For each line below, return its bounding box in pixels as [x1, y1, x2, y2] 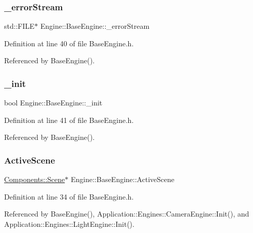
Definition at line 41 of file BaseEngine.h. [4, 114, 134, 125]
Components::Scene [4, 174, 65, 185]
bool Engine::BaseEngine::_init [4, 97, 103, 108]
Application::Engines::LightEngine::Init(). [4, 219, 134, 229]
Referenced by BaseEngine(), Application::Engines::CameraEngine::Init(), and [4, 208, 249, 219]
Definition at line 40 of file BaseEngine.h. [4, 38, 134, 48]
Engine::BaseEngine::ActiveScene [70, 174, 174, 185]
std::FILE [4, 21, 35, 31]
